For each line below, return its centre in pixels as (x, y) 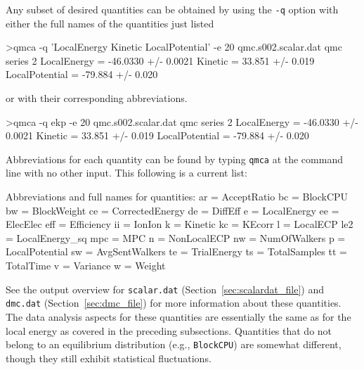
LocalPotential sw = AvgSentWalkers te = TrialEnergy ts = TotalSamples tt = (176, 251)
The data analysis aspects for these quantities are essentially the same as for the (178, 316)
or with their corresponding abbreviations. (97, 98)
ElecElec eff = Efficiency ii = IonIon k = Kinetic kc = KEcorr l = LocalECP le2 (180, 224)
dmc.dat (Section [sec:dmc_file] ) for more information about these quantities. (174, 303)
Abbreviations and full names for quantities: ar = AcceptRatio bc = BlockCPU (177, 197)
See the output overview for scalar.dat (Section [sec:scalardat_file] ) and (165, 289)
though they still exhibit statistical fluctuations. (109, 358)
